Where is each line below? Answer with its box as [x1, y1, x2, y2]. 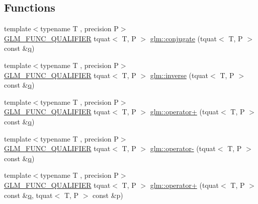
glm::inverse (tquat [150, 70, 209, 80]
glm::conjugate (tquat [150, 33, 217, 43]
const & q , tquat [4, 189, 53, 200]
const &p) [93, 189, 123, 200]
